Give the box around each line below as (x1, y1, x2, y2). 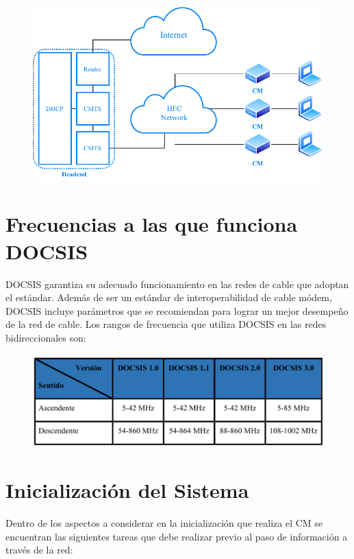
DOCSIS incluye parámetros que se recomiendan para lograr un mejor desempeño (5, 303, 349, 318)
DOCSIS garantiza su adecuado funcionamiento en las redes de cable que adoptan (5, 276, 349, 291)
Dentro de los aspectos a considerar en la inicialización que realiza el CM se (5, 516, 323, 530)
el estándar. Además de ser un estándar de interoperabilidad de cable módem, (5, 290, 332, 305)
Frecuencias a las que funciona (5, 210, 298, 238)
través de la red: (5, 543, 73, 557)
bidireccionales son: (5, 330, 86, 344)
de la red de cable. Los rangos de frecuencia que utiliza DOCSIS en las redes (5, 317, 327, 331)
